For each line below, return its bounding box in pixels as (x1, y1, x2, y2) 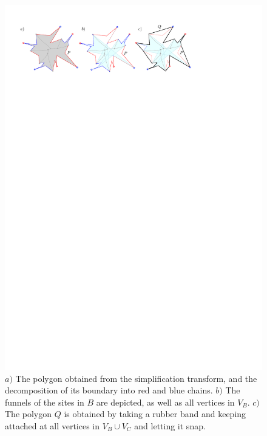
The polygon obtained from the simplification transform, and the (15, 372, 257, 384)
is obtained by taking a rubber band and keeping (64, 407, 246, 420)
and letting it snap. (134, 419, 206, 432)
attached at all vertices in (5, 419, 100, 432)
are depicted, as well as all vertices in (96, 395, 235, 408)
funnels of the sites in (5, 395, 84, 408)
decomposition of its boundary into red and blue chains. (5, 384, 213, 396)
